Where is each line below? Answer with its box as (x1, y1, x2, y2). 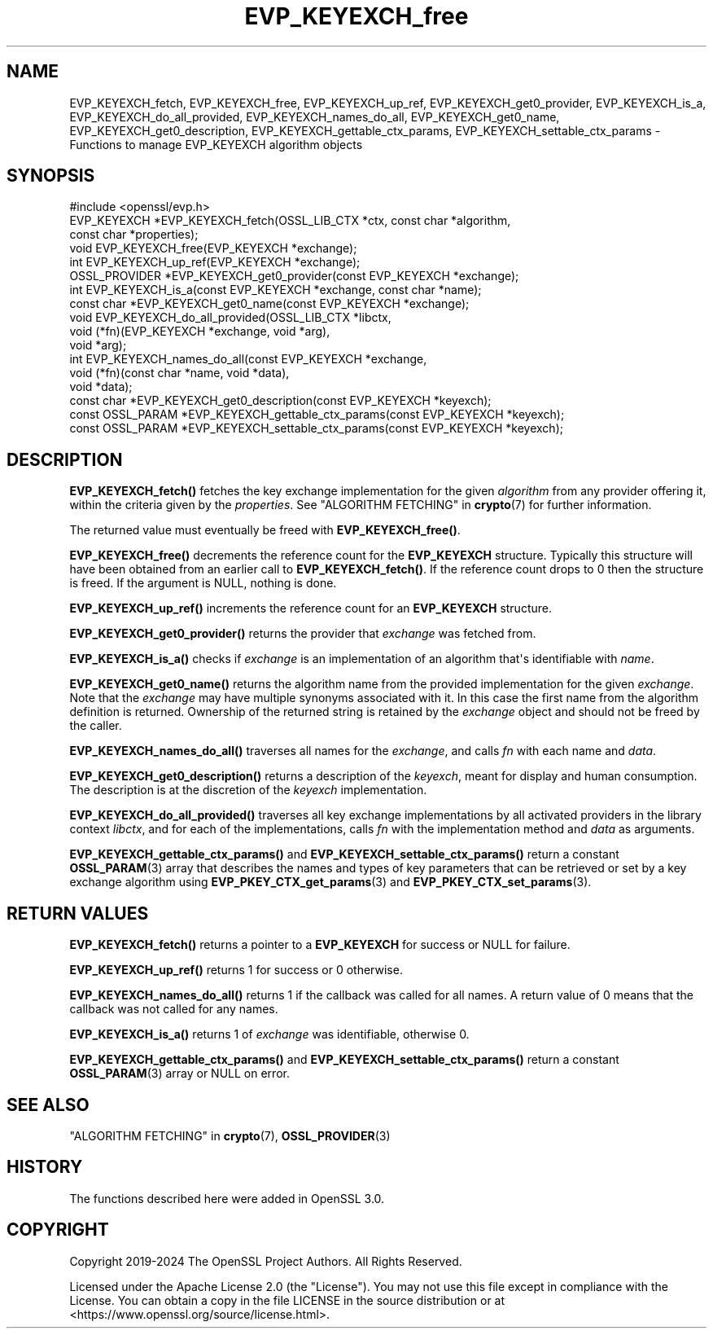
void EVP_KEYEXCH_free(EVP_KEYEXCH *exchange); (69, 241, 357, 256)
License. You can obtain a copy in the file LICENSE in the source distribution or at (69, 1293, 505, 1307)
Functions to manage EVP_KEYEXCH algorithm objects (69, 137, 363, 152)
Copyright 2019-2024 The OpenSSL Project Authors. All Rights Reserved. (69, 1254, 462, 1268)
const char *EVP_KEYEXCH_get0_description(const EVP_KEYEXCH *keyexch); (69, 393, 492, 408)
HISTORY (7, 1157, 83, 1178)
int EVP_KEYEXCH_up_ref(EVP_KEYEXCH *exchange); (69, 255, 361, 270)
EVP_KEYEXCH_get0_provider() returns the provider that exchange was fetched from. (69, 626, 536, 641)
